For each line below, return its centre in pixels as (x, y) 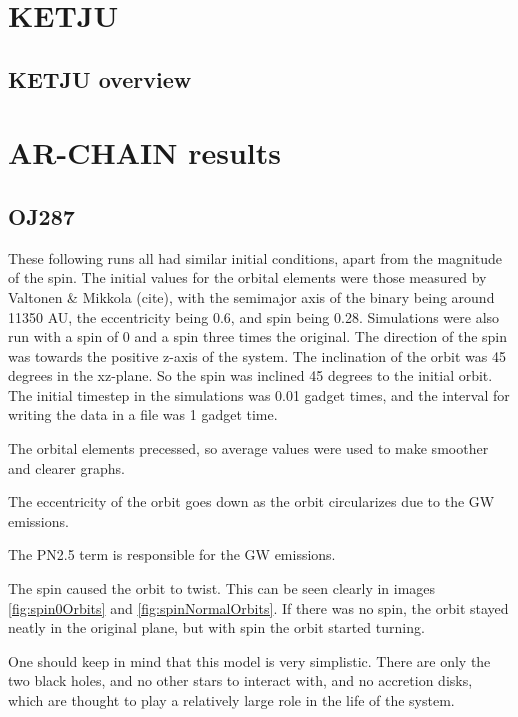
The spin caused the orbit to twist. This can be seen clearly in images (222, 588)
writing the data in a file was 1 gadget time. (143, 414)
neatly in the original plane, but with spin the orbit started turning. (216, 627)
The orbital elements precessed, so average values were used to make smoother (248, 448)
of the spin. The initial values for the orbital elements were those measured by (247, 277)
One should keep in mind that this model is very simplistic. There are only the (249, 660)
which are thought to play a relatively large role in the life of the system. (231, 700)
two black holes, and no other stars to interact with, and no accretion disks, (240, 680)
